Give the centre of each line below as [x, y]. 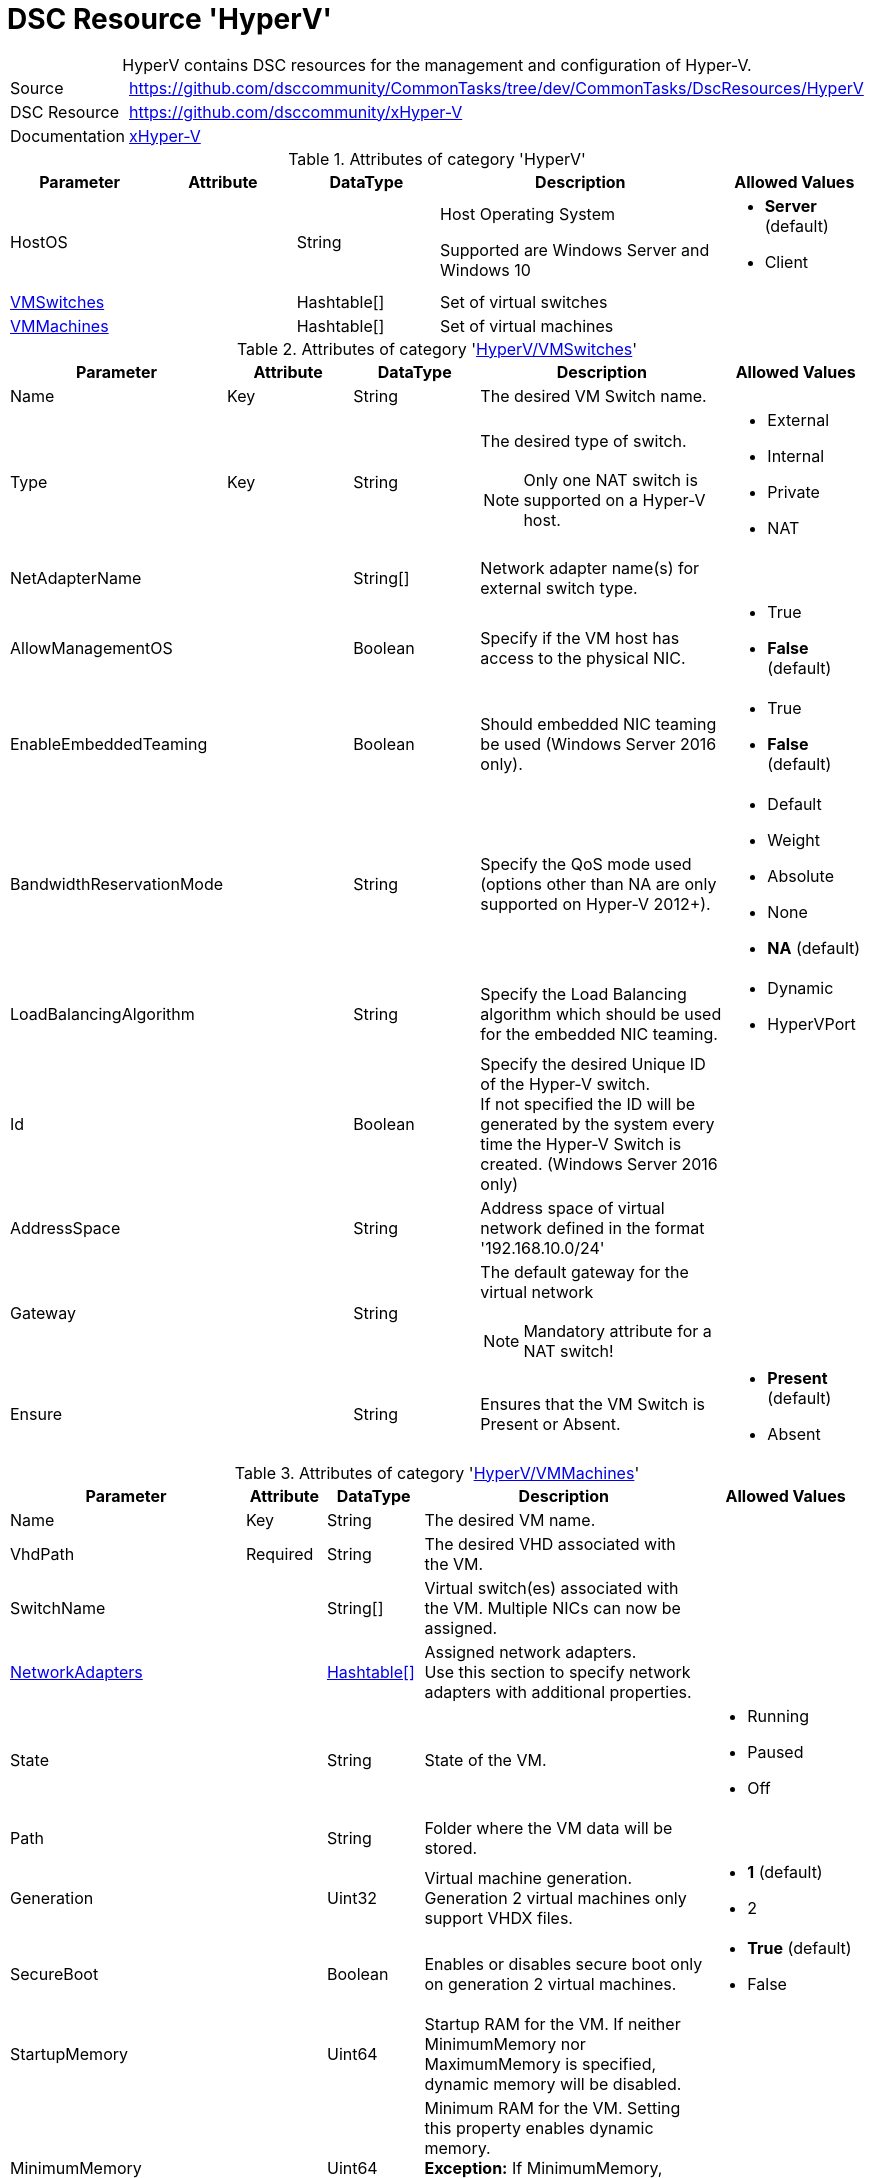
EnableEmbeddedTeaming [109, 743]
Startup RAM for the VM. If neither [552, 2023]
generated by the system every [597, 1123]
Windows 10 [485, 269]
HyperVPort [811, 1023]
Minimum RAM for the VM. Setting [552, 2107]
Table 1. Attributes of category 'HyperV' [437, 158]
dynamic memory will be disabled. [553, 2083]
